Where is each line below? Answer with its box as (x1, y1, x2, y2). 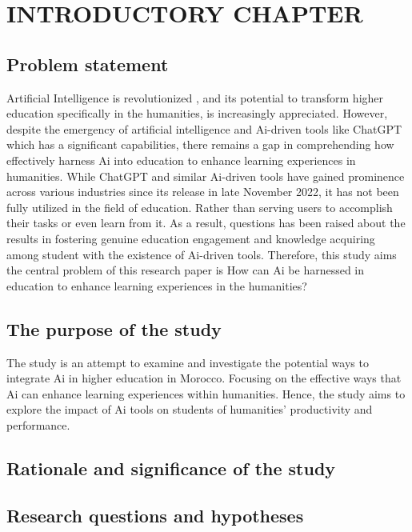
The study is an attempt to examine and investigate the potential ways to (6, 354, 369, 370)
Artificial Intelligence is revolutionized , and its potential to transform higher (6, 89, 384, 106)
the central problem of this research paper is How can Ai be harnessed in (6, 262, 365, 278)
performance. (6, 416, 70, 433)
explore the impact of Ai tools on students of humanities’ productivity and (6, 401, 373, 418)
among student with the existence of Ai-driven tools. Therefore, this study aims (6, 246, 397, 262)
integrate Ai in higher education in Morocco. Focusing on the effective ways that (6, 370, 402, 386)
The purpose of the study (6, 316, 222, 341)
